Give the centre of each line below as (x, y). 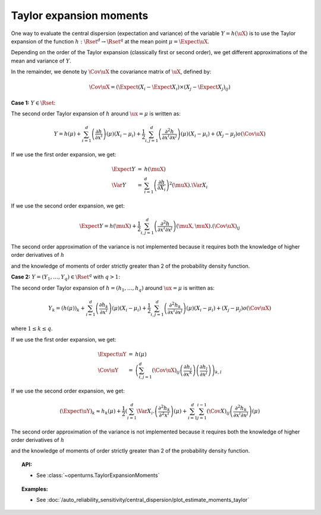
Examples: (35, 489)
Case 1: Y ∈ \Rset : (33, 103)
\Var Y (119, 185)
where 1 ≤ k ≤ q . (32, 329)
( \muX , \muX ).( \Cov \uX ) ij (208, 227)
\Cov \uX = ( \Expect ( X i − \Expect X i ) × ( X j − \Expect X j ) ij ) (160, 88)
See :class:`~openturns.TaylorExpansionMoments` (98, 475)
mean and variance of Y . (41, 61)
